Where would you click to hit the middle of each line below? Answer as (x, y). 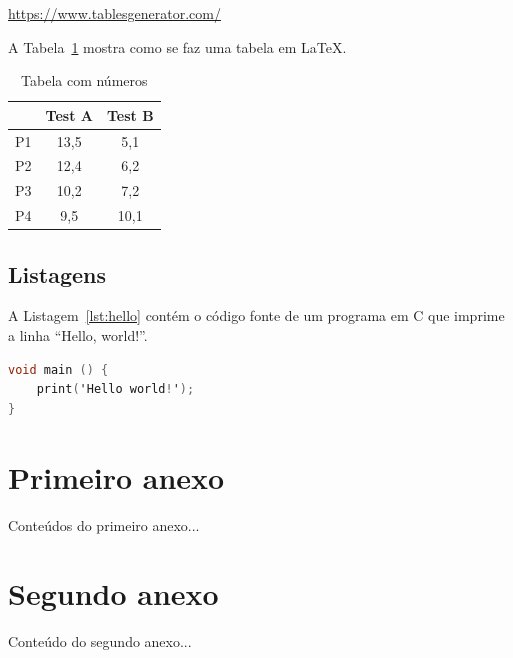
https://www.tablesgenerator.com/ (114, 13)
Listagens (57, 273)
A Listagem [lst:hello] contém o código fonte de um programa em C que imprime (256, 315)
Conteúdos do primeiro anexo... (104, 524)
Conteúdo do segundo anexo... (100, 641)
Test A (69, 114)
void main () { (58, 369)
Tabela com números (84, 80)
